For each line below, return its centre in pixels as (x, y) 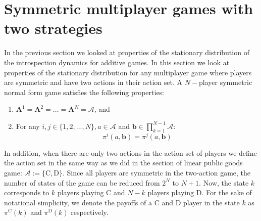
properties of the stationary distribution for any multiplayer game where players (128, 72)
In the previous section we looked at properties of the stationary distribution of (127, 52)
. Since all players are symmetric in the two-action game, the (157, 172)
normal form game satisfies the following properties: (84, 92)
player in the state (212, 202)
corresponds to (27, 192)
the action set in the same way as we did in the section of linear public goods (123, 163)
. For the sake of (227, 192)
